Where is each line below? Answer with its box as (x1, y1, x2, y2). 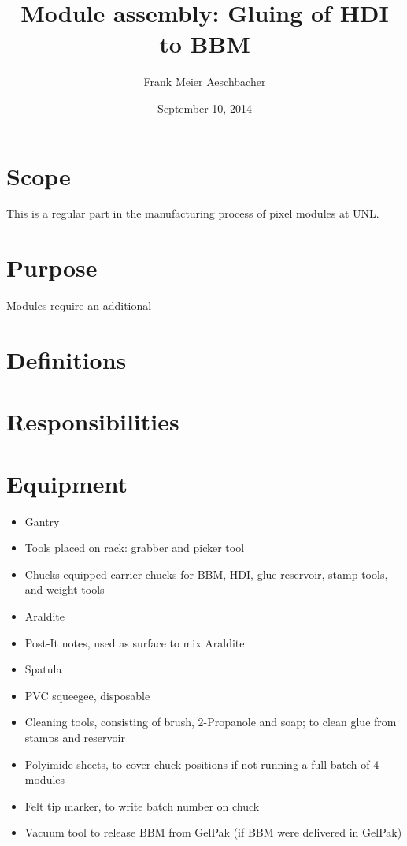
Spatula (24, 661, 62, 677)
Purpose (6, 252, 98, 284)
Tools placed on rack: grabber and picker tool (24, 539, 245, 556)
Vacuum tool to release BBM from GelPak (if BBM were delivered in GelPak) (24, 824, 402, 840)
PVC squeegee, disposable (24, 687, 150, 703)
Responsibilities (6, 405, 179, 438)
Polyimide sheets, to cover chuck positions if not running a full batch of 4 (24, 755, 379, 772)
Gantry (24, 512, 60, 529)
